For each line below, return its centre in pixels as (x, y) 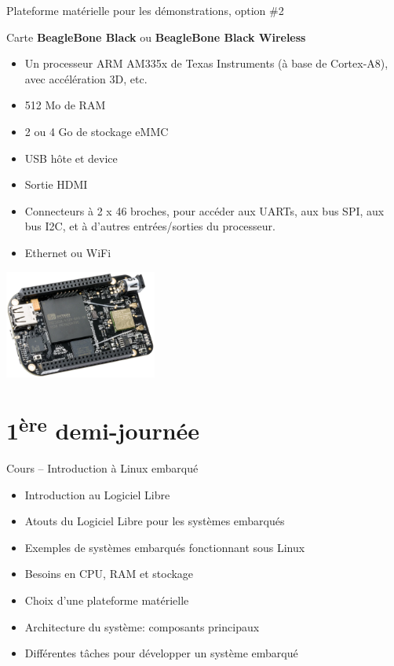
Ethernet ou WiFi (68, 252)
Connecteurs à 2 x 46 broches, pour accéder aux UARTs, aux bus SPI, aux (204, 210)
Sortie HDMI (56, 184)
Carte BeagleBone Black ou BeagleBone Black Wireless (156, 37)
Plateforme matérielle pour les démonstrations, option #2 (145, 10)
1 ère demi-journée (103, 429)
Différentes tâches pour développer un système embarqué (161, 653)
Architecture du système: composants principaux (142, 626)
